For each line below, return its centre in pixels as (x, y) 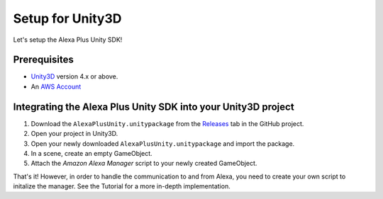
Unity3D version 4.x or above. (74, 76)
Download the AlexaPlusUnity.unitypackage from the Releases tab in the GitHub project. (167, 123)
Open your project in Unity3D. (74, 134)
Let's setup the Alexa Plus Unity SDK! (68, 40)
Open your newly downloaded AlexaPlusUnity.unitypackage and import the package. (163, 143)
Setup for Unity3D (67, 18)
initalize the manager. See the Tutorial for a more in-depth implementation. (122, 186)
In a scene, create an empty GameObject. (91, 153)
